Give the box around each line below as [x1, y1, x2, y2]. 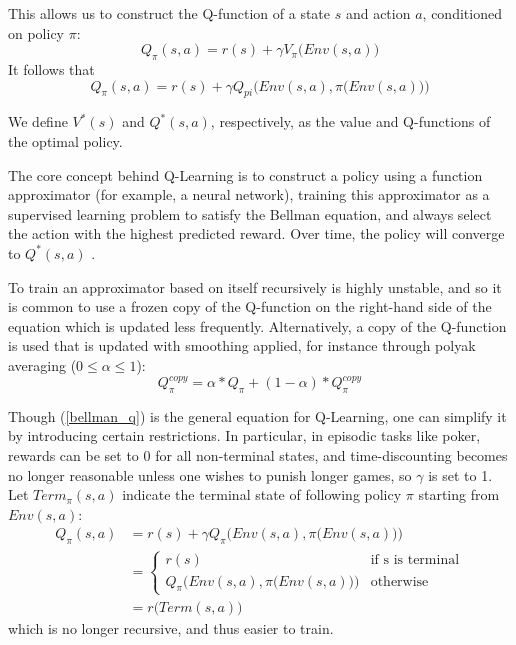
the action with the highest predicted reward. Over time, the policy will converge [8, 223, 505, 244]
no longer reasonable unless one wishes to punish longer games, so [8, 464, 412, 485]
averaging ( [8, 354, 77, 375]
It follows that [8, 58, 95, 79]
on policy [8, 22, 65, 43]
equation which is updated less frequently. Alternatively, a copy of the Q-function [8, 315, 507, 336]
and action [345, 3, 411, 23]
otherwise [370, 574, 429, 589]
